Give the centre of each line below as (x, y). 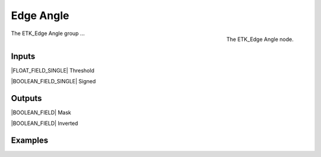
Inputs (23, 56)
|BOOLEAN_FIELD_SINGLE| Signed (53, 81)
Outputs (26, 98)
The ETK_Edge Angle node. (260, 39)
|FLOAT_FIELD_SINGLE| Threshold (53, 70)
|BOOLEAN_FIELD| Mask (41, 112)
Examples (30, 141)
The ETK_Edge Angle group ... (48, 33)
